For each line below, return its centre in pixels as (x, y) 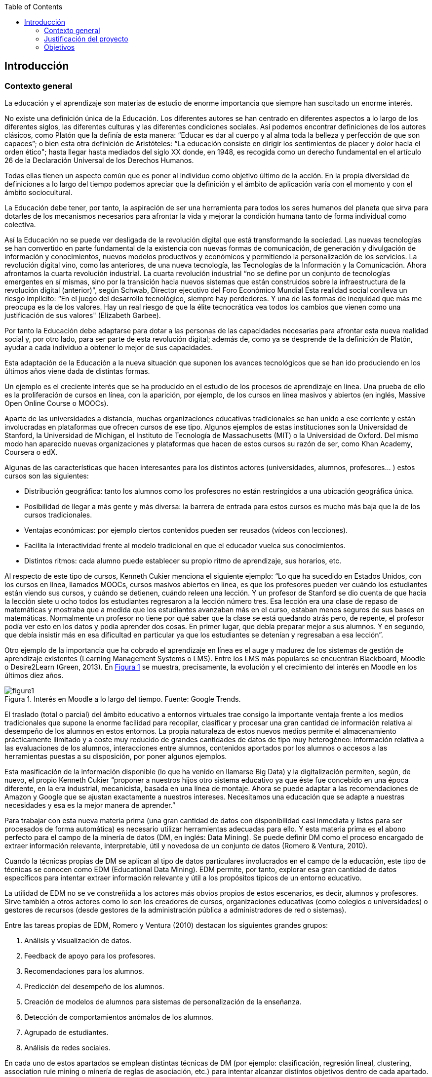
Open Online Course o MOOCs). (57, 403)
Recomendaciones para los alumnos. (84, 971)
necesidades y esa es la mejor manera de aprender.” (90, 805)
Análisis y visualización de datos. (78, 941)
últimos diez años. (34, 676)
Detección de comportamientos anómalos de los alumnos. (119, 1017)
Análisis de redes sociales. (67, 1048)
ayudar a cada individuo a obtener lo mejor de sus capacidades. (109, 348)
